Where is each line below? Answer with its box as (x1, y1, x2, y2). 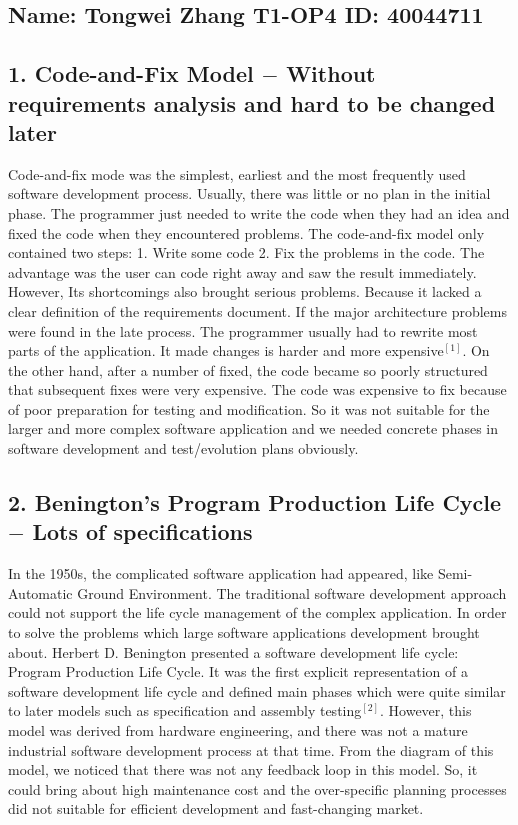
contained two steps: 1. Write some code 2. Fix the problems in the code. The (8, 242, 485, 263)
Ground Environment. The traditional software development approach (77, 582, 507, 603)
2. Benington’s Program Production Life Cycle (8, 487, 502, 518)
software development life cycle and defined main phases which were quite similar (8, 680, 506, 701)
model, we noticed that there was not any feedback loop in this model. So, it (8, 759, 478, 780)
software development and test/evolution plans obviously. (8, 438, 359, 459)
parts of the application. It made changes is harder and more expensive (8, 340, 444, 361)
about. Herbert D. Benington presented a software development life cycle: (8, 641, 459, 662)
